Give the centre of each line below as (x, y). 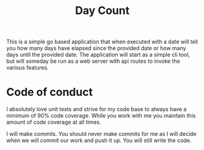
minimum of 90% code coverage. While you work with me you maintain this (101, 116)
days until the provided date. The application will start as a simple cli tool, (98, 55)
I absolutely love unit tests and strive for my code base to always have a (97, 109)
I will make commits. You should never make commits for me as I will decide (101, 134)
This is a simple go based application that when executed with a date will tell (102, 42)
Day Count (102, 11)
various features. (27, 68)
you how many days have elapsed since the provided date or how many (96, 48)
